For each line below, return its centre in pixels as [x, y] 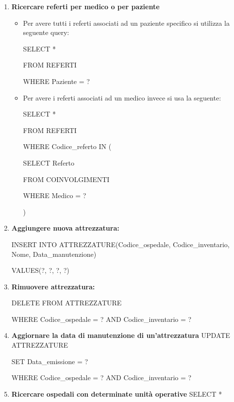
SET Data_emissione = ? [50, 361]
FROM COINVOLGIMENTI [66, 179]
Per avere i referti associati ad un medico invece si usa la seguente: [122, 97]
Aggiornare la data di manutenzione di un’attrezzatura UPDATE [121, 335]
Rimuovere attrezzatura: [53, 286]
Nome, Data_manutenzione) [54, 254]
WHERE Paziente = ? [56, 81]
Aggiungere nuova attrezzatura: [65, 228]
